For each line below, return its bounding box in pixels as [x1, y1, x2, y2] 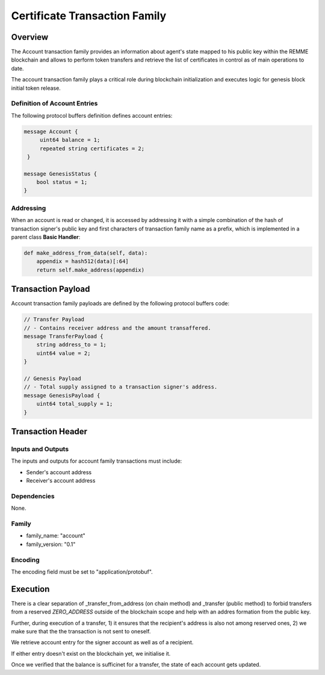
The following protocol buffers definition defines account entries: [11, 112, 173, 119]
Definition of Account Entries [11, 100, 98, 108]
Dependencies [11, 492, 55, 500]
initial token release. [11, 84, 61, 92]
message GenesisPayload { [23, 392, 101, 399]
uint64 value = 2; [36, 350, 91, 357]
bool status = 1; [36, 179, 88, 186]
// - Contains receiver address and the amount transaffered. [23, 325, 211, 331]
